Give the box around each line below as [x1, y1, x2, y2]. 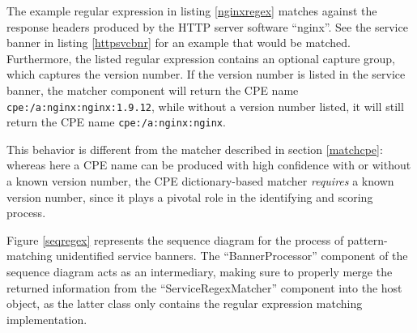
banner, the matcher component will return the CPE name [6, 81, 299, 98]
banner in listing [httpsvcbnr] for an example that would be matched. [6, 34, 351, 51]
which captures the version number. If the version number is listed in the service [6, 66, 406, 83]
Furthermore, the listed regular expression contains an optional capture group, [6, 49, 395, 66]
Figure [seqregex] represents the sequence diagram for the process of [6, 231, 344, 248]
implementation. [6, 310, 87, 327]
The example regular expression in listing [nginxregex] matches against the [6, 2, 377, 19]
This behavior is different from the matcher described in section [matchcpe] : [6, 140, 383, 157]
